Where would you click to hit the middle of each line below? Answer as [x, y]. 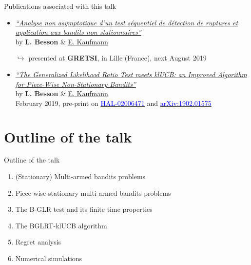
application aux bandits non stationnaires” [78, 32]
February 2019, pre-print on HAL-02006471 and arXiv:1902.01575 [113, 103]
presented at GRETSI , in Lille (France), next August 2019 [117, 58]
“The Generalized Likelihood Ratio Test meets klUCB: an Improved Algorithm [131, 74]
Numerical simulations [49, 258]
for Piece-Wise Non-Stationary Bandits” [76, 84]
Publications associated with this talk [60, 6]
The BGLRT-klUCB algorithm [61, 225]
